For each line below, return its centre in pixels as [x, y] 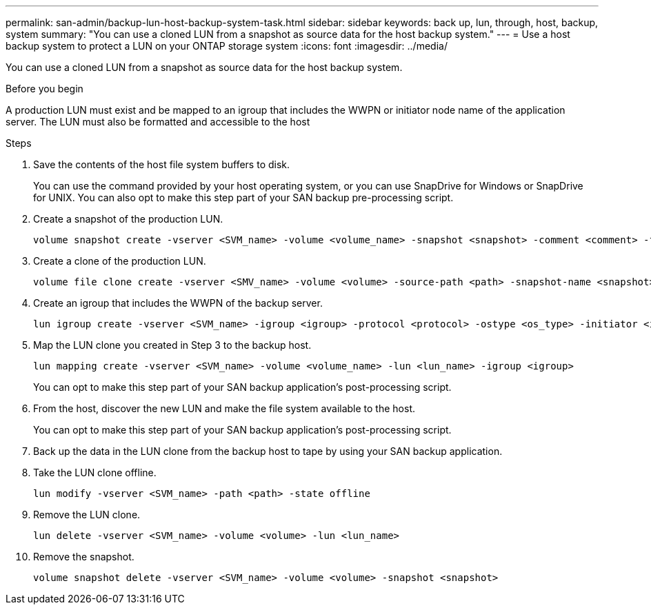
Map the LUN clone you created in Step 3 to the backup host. [172, 345]
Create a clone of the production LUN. [120, 261]
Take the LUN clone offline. [95, 472]
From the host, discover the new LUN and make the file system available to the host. [224, 408]
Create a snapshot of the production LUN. [128, 219]
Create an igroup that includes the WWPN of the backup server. [178, 303]
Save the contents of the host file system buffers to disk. [162, 164]
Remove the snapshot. [84, 557]
